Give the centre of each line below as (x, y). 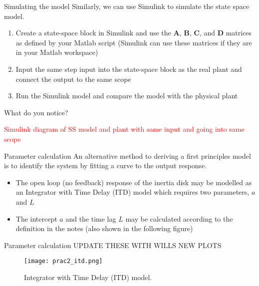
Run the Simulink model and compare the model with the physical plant (127, 96)
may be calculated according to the (179, 218)
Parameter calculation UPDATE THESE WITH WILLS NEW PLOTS (113, 245)
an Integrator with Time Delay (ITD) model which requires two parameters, (132, 192)
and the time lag (91, 218)
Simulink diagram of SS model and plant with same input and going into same (124, 129)
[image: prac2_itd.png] (63, 261)
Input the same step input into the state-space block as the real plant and (129, 69)
